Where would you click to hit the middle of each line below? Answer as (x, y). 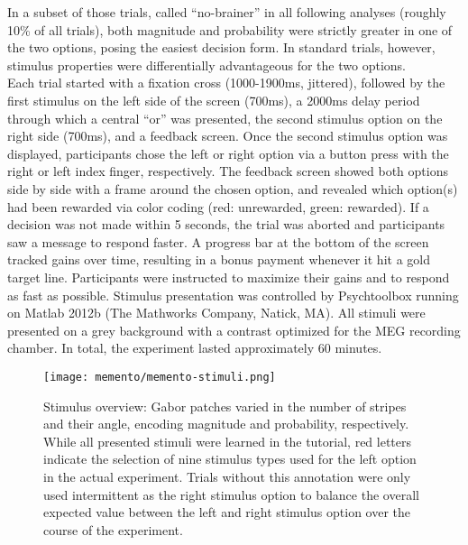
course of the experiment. (113, 529)
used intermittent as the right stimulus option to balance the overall (231, 494)
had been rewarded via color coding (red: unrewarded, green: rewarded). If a (218, 206)
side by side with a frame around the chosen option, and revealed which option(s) (233, 188)
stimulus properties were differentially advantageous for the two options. (206, 65)
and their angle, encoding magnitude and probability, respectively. (226, 424)
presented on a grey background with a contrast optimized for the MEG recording (234, 330)
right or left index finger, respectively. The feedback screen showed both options (228, 171)
